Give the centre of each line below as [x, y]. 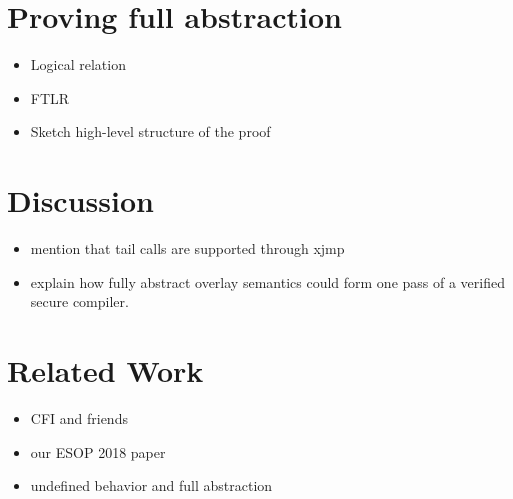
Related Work [105, 370]
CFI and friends [79, 417]
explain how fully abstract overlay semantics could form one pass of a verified [267, 281]
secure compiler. [79, 301]
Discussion [80, 200]
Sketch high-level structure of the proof [150, 131]
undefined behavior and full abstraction [151, 485]
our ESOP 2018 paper [98, 451]
